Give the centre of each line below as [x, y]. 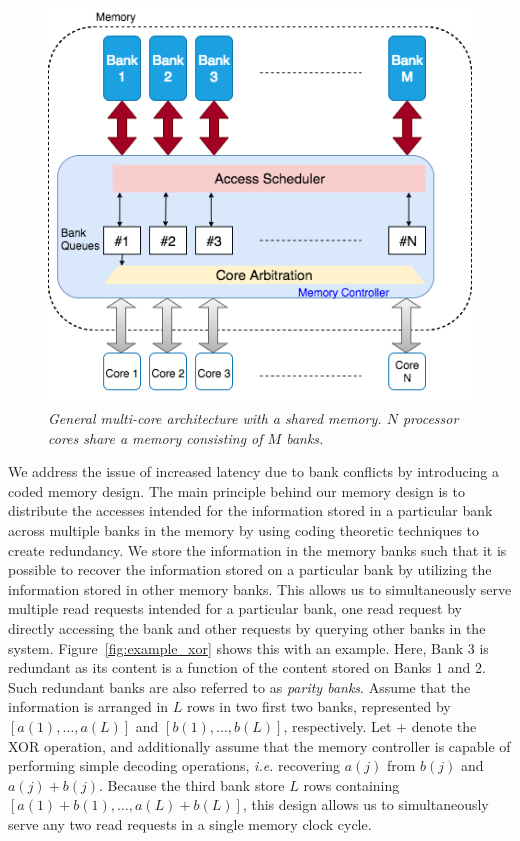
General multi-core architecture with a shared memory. [215, 418]
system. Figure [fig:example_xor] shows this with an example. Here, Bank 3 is [248, 647]
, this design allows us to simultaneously [365, 804]
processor [430, 418]
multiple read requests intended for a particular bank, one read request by [235, 608]
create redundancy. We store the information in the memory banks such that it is [257, 549]
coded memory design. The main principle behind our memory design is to [236, 490]
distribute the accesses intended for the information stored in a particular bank [250, 510]
